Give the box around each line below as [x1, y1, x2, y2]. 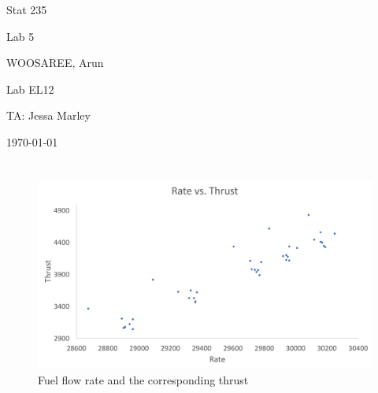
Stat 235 [6, 2, 47, 17]
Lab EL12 [6, 80, 54, 97]
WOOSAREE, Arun [6, 54, 104, 71]
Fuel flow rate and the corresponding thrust [38, 371, 249, 387]
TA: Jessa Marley [6, 107, 91, 124]
